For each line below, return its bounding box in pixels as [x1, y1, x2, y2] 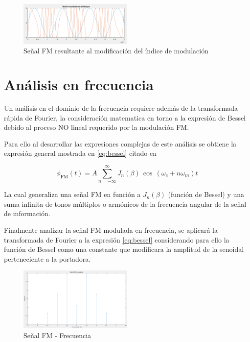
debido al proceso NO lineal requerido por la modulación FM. [4, 122, 189, 132]
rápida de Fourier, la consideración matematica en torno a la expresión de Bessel [4, 112, 246, 122]
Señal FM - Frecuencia [23, 330, 91, 340]
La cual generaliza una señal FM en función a [4, 189, 141, 199]
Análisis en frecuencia [4, 74, 154, 95]
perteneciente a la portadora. [4, 253, 91, 264]
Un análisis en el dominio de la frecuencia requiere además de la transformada [4, 103, 238, 113]
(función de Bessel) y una [168, 189, 245, 199]
